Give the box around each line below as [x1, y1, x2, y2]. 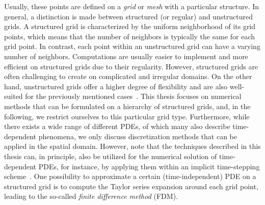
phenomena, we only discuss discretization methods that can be [38, 131, 237, 141]
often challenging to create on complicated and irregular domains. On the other [4, 71, 252, 82]
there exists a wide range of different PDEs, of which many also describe [4, 121, 230, 132]
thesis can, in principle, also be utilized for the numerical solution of [4, 150, 217, 161]
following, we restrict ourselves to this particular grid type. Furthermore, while [4, 111, 250, 121]
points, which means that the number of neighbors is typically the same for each [4, 31, 255, 41]
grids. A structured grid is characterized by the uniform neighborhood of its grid [4, 21, 256, 32]
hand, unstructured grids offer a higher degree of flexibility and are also [4, 81, 228, 91]
